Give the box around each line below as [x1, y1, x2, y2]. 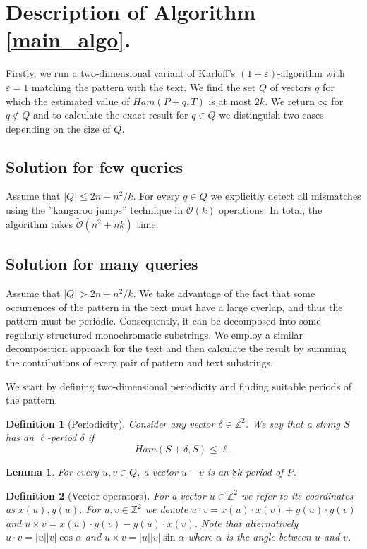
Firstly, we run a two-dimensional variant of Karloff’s [6, 66, 236, 80]
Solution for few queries [6, 155, 183, 177]
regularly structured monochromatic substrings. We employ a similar [6, 327, 303, 342]
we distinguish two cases [219, 107, 324, 122]
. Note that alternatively [194, 515, 299, 530]
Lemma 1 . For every [6, 464, 99, 479]
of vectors [270, 79, 312, 94]
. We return [265, 93, 315, 108]
